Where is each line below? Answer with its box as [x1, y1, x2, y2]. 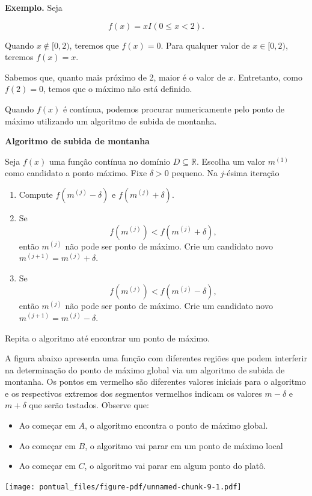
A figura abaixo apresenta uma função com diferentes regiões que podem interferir [5, 352, 307, 364]
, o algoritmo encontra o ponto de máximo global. [85, 419, 268, 432]
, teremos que [69, 38, 119, 51]
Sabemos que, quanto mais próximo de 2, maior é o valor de [5, 70, 225, 83]
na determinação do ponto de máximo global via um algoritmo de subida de [5, 363, 285, 376]
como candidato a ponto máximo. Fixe [5, 167, 147, 179]
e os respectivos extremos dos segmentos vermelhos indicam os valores [5, 387, 262, 399]
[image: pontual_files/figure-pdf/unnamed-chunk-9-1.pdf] [5, 482, 242, 491]
